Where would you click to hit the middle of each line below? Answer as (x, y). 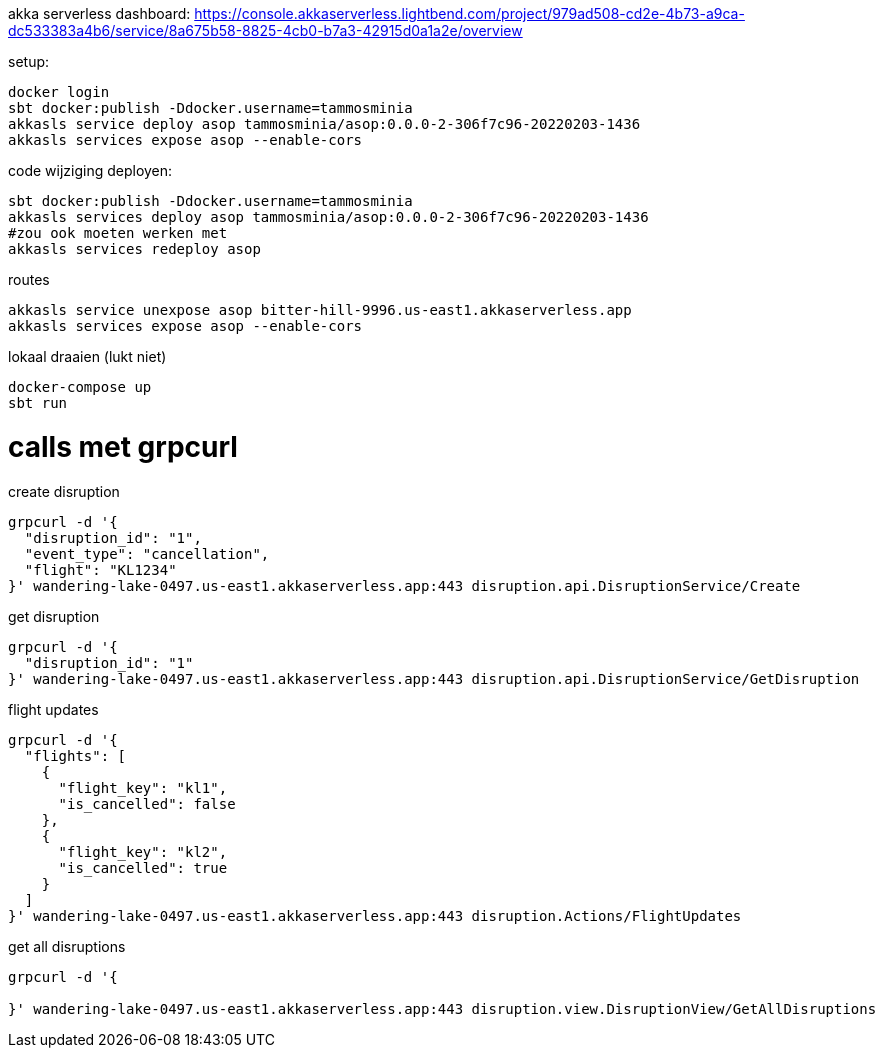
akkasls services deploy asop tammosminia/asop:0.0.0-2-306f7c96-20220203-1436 (328, 217)
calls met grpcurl (123, 446)
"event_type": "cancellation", (147, 553)
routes (29, 279)
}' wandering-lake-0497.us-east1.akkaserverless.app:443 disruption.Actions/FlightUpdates (375, 915)
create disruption (64, 491)
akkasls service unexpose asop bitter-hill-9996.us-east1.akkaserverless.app (320, 310)
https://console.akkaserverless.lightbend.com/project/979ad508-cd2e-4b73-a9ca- (469, 13)
